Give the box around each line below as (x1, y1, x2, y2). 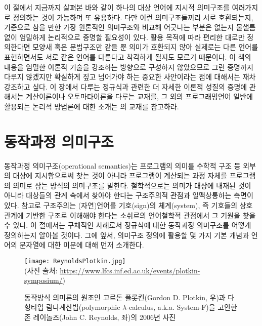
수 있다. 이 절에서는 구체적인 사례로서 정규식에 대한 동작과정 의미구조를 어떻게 (4, 220, 251, 230)
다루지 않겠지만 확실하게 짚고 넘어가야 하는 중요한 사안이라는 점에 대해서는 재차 (4, 71, 256, 82)
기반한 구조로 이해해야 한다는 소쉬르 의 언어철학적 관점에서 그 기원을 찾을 (26, 210, 256, 220)
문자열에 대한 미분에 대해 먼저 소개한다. (19, 239, 144, 250)
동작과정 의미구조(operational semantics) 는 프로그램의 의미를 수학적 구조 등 (4, 160, 241, 171)
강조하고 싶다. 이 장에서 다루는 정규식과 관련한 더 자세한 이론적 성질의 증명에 (4, 81, 247, 92)
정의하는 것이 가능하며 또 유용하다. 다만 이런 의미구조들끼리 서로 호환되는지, (13, 12, 253, 22)
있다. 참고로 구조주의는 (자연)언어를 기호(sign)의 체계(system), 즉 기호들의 (4, 200, 238, 211)
